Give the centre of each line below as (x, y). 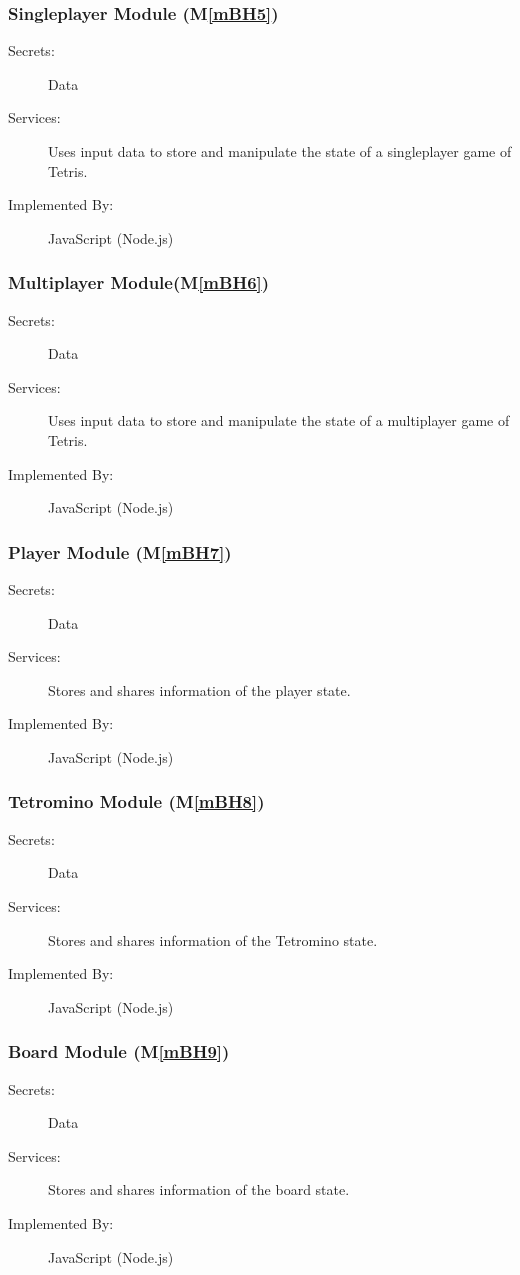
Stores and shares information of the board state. (199, 1189)
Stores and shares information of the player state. (199, 689)
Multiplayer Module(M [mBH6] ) (139, 282)
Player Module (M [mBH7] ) (120, 551)
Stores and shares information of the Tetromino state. (213, 939)
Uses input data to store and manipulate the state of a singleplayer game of (280, 151)
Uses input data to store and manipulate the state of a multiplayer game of (279, 420)
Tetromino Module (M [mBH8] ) (136, 801)
